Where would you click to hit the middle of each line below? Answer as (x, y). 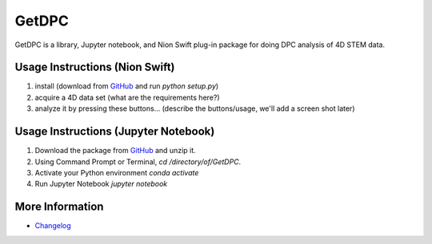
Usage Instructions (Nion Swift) (95, 67)
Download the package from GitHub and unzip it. (115, 151)
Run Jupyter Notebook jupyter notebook (101, 184)
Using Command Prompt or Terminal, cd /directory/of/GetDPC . (138, 161)
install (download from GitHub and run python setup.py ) (127, 86)
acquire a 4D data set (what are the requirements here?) (127, 97)
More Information (59, 207)
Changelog (53, 226)
